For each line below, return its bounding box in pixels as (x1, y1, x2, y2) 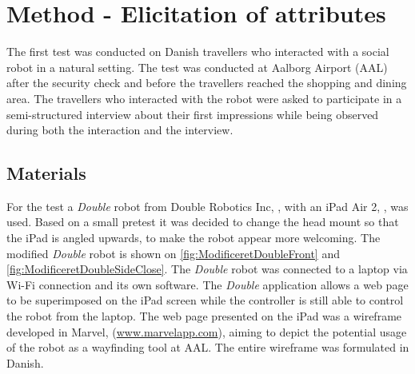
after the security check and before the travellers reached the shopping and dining (6, 74, 407, 91)
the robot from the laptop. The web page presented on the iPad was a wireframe (6, 308, 402, 324)
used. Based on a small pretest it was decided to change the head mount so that (6, 213, 399, 230)
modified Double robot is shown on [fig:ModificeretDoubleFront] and (6, 245, 340, 261)
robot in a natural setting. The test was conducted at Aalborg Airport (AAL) (6, 58, 388, 75)
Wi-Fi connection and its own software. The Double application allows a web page (6, 276, 409, 292)
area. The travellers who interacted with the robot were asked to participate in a (6, 90, 402, 106)
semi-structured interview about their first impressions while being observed (6, 105, 379, 122)
